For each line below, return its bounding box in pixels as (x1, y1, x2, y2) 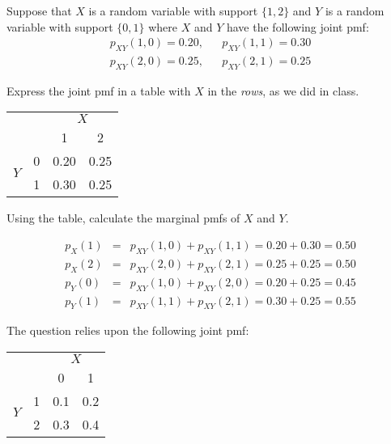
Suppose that (6, 2, 72, 19)
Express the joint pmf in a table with (6, 82, 191, 99)
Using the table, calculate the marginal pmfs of (6, 209, 240, 226)
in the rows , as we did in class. (207, 82, 359, 99)
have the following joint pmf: (226, 18, 369, 35)
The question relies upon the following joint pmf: (6, 322, 249, 339)
